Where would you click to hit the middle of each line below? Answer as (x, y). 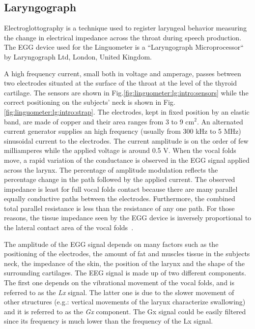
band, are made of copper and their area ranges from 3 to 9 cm (99, 121)
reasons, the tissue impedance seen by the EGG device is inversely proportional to (128, 218)
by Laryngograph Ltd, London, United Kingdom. (78, 56)
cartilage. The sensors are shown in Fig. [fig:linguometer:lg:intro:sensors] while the (126, 92)
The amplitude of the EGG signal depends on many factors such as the (111, 244)
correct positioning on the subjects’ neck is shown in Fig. (90, 102)
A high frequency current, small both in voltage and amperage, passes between (123, 73)
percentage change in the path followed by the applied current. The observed (120, 179)
